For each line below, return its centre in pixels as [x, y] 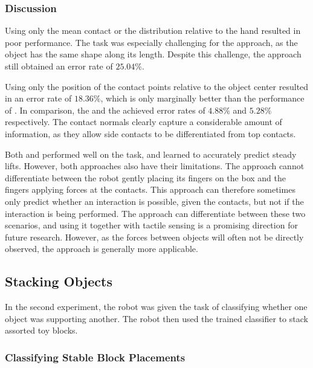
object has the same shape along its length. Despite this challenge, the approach [153, 54]
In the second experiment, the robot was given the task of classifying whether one [156, 307]
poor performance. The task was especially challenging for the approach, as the [151, 42]
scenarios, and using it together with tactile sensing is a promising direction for [151, 225]
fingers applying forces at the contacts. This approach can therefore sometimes [150, 189]
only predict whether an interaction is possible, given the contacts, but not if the [154, 201]
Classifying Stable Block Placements [95, 357]
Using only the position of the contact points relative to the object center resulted [157, 86]
